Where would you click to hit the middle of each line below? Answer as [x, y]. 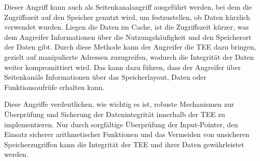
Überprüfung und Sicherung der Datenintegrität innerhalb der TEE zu [115, 114]
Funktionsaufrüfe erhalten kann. [54, 87]
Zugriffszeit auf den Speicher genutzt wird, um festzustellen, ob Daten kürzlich [127, 17]
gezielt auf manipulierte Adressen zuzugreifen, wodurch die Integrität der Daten [129, 56]
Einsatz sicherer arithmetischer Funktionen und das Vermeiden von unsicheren [127, 134]
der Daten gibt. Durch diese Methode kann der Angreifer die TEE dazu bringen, [130, 47]
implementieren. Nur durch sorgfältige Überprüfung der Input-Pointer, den [121, 124]
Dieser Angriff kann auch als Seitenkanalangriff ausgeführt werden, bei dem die [128, 7]
